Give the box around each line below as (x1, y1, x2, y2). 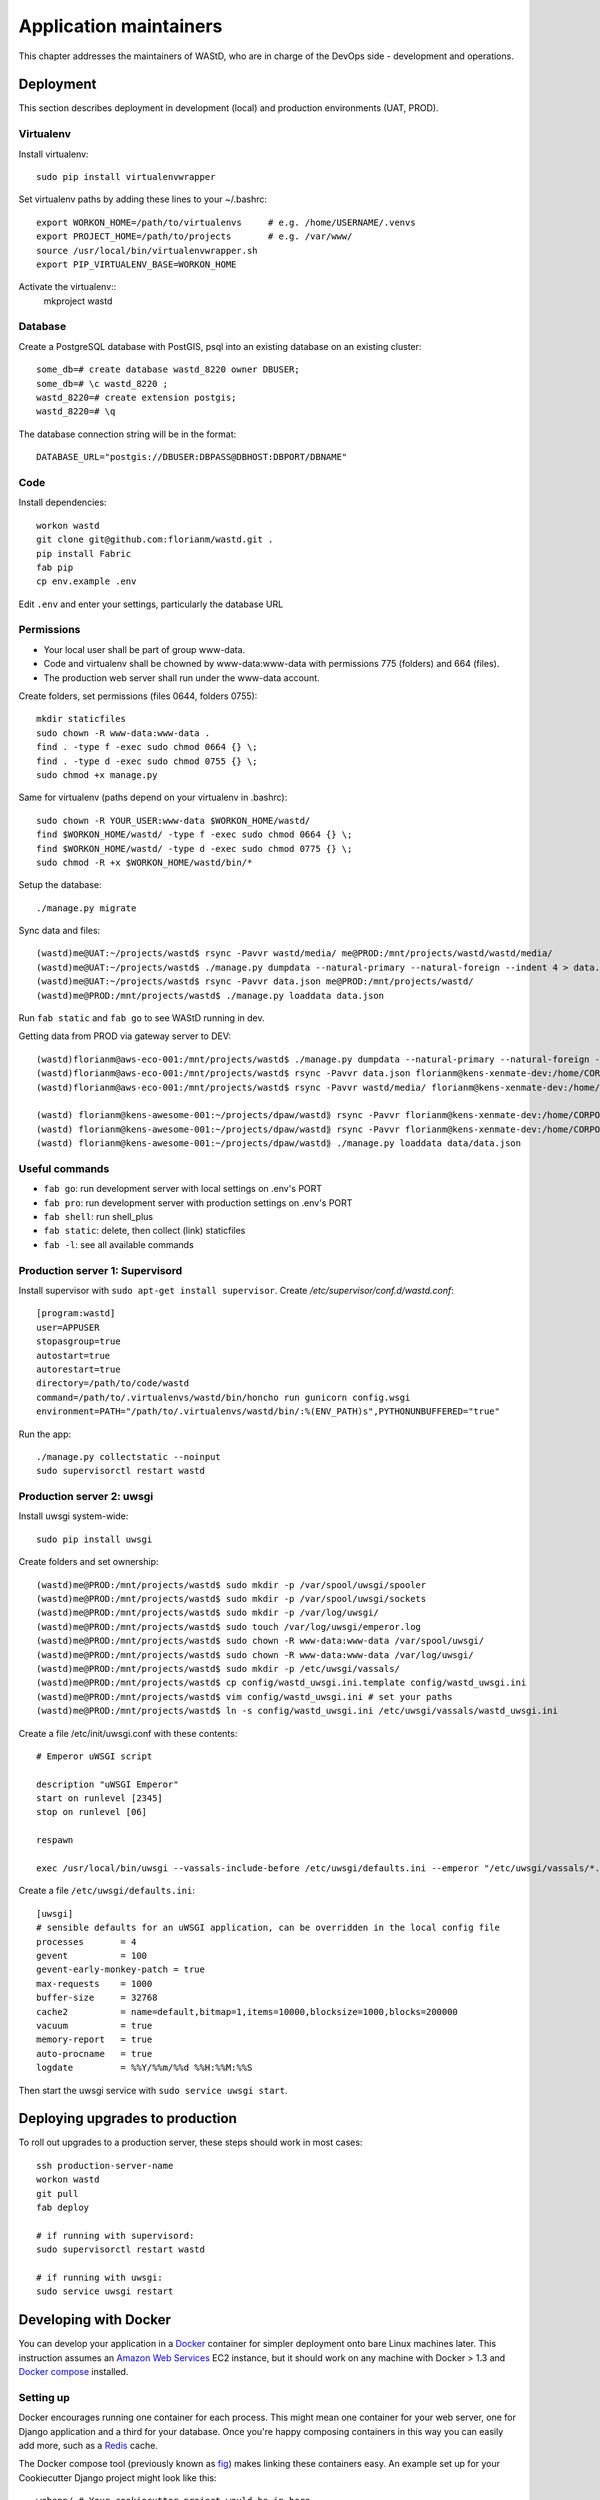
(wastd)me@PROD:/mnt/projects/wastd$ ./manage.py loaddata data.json (36, 990, 385, 1001)
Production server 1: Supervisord (18, 1263, 183, 1277)
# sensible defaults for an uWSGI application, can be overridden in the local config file (36, 1922, 500, 1934)
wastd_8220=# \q (36, 406, 116, 417)
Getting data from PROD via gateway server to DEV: (18, 1030, 232, 1042)
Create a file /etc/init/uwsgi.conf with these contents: (18, 1727, 238, 1739)
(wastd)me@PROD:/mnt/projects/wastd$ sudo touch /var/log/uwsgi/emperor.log (36, 1621, 422, 1632)
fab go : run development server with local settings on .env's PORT (43, 1183, 323, 1195)
